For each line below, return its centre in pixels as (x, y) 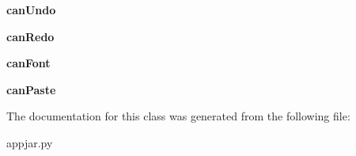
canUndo (31, 10)
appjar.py (30, 142)
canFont (28, 63)
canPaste (31, 89)
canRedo (30, 36)
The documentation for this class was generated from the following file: (178, 116)
